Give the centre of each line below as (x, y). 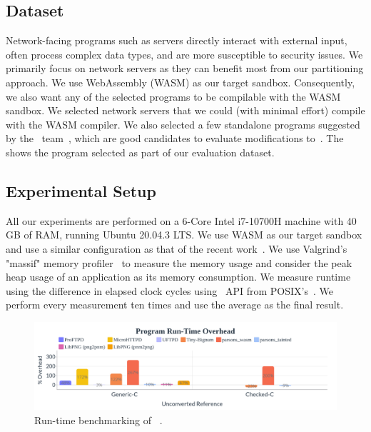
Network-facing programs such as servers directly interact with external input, (177, 40)
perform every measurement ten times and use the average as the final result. (175, 305)
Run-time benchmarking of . (98, 420)
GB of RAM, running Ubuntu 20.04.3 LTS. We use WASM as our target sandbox (184, 235)
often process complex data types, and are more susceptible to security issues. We (184, 54)
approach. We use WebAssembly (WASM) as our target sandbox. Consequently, (181, 82)
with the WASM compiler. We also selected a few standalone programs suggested (183, 124)
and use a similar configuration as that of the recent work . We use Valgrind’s (177, 248)
